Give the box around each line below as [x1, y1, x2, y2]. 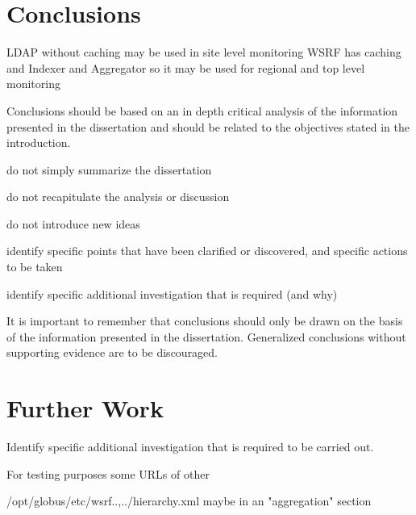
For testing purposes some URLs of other [6, 465, 210, 482]
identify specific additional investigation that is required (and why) [6, 285, 338, 302]
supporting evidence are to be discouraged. [6, 344, 218, 361]
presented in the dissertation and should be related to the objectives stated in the [6, 118, 410, 135]
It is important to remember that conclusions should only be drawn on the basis [6, 312, 403, 329]
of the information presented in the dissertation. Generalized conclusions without [6, 328, 406, 345]
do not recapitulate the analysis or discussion [6, 188, 230, 205]
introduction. [6, 134, 71, 151]
